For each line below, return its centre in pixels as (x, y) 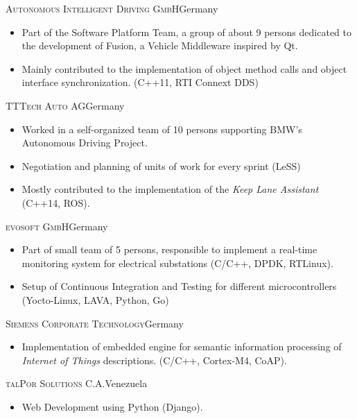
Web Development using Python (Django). (112, 406)
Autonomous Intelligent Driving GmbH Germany (112, 8)
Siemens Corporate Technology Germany (95, 323)
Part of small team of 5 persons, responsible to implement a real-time (169, 249)
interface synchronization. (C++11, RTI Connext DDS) (140, 82)
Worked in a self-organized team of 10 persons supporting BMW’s (162, 129)
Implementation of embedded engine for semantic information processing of (182, 347)
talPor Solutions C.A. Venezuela (77, 383)
